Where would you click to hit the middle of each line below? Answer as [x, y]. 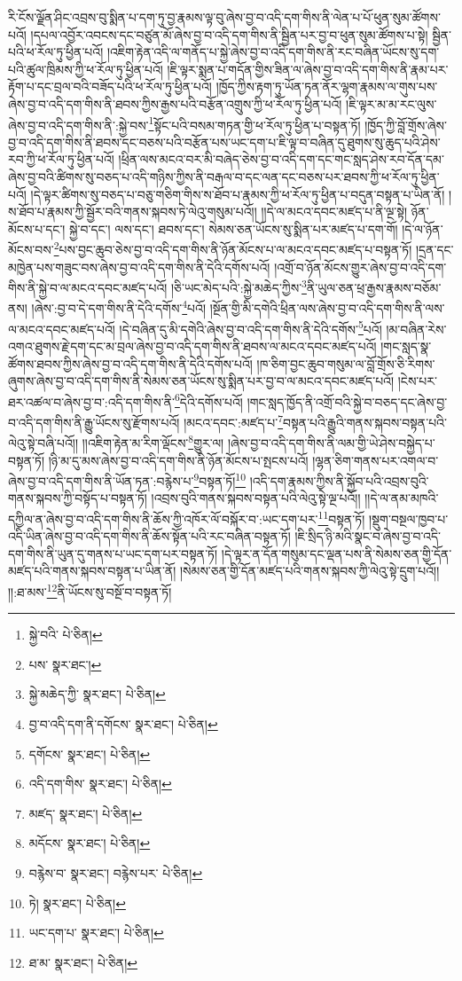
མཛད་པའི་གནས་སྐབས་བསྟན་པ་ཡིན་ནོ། [92, 571]
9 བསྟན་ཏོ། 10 [220, 479]
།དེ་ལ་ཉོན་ [423, 228]
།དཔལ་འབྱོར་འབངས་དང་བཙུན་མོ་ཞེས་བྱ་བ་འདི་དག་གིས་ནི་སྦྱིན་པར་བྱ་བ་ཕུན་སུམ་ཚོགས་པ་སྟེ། [229, 34]
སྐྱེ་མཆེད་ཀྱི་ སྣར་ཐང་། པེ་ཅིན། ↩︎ [97, 694]
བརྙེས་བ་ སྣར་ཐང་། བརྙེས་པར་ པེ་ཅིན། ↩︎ [116, 872]
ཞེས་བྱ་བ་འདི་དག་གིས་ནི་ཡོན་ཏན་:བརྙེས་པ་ [101, 480]
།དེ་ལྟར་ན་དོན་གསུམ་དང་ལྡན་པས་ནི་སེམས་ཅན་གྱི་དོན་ [337, 553]
